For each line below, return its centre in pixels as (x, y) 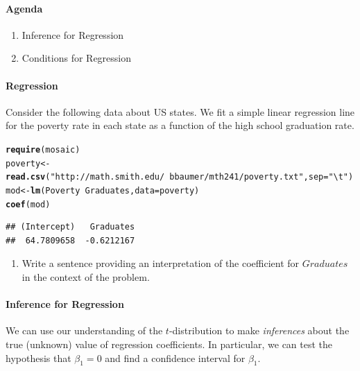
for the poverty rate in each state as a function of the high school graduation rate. (180, 125)
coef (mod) (28, 204)
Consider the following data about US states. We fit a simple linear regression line (180, 111)
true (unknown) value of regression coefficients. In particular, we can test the (169, 344)
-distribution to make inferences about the (259, 330)
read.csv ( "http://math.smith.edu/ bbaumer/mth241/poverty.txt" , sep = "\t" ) (180, 177)
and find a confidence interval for (175, 357)
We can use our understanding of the (84, 330)
